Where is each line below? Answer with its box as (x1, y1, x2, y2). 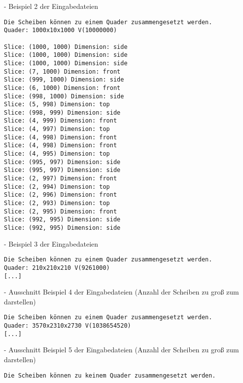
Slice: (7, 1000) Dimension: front (4, 68, 121, 75)
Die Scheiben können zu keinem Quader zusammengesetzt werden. (4, 372, 216, 379)
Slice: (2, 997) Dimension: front (4, 175, 117, 182)
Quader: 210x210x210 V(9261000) (4, 264, 110, 271)
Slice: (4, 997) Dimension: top (4, 126, 110, 133)
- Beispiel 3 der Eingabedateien (4, 238, 99, 249)
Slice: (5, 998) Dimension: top (4, 101, 110, 108)
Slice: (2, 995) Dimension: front (4, 208, 117, 215)
